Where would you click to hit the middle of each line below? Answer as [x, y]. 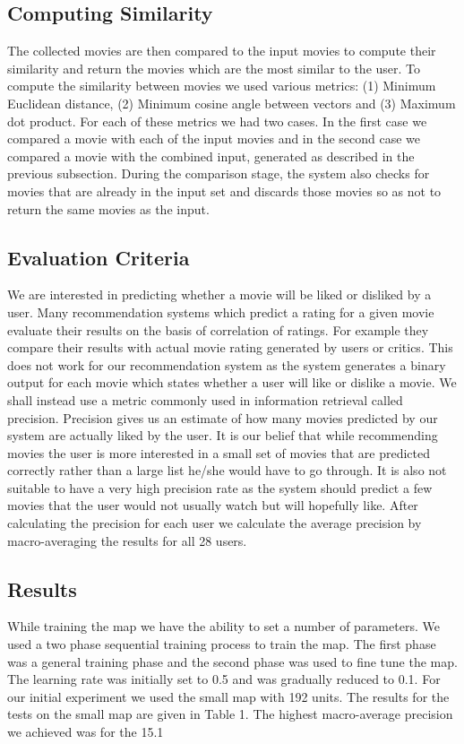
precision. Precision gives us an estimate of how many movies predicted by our [223, 417]
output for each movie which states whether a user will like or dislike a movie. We [232, 382]
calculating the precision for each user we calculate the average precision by [215, 523]
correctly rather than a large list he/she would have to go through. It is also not [227, 470]
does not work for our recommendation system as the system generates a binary [227, 364]
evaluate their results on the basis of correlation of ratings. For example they [218, 329]
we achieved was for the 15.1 [86, 732]
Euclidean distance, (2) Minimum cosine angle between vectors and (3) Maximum [232, 103]
